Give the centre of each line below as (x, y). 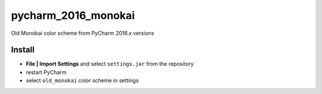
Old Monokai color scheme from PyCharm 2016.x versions (83, 33)
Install (23, 50)
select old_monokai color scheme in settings (82, 80)
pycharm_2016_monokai (73, 15)
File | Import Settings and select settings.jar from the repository (110, 64)
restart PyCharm (46, 72)
